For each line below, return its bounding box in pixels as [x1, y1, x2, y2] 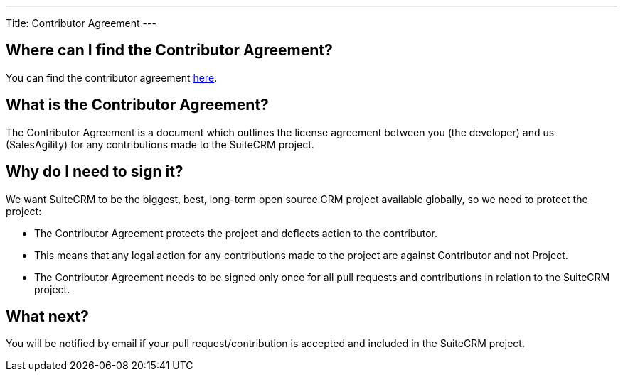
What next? [6, 307, 89, 325]
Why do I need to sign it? [6, 163, 183, 181]
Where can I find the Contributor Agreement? [6, 41, 333, 60]
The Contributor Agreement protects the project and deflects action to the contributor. [34, 226, 438, 239]
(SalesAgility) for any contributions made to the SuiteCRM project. [6, 138, 314, 151]
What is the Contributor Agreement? [6, 96, 269, 114]
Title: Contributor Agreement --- [6, 17, 156, 29]
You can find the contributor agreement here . [6, 71, 218, 84]
